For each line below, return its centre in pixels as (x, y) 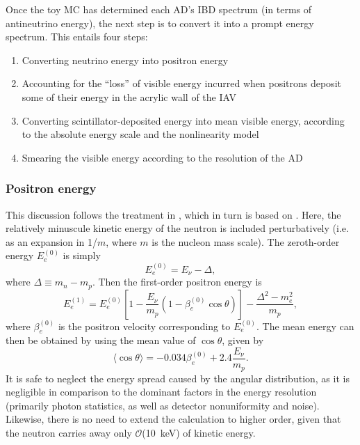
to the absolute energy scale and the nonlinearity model (140, 134)
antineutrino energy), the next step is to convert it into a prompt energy (160, 23)
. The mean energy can (305, 326)
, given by (243, 340)
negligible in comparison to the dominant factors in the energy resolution (161, 392)
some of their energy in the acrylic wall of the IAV (129, 96)
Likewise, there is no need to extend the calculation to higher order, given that (173, 419)
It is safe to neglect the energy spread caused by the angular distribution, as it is (178, 378)
